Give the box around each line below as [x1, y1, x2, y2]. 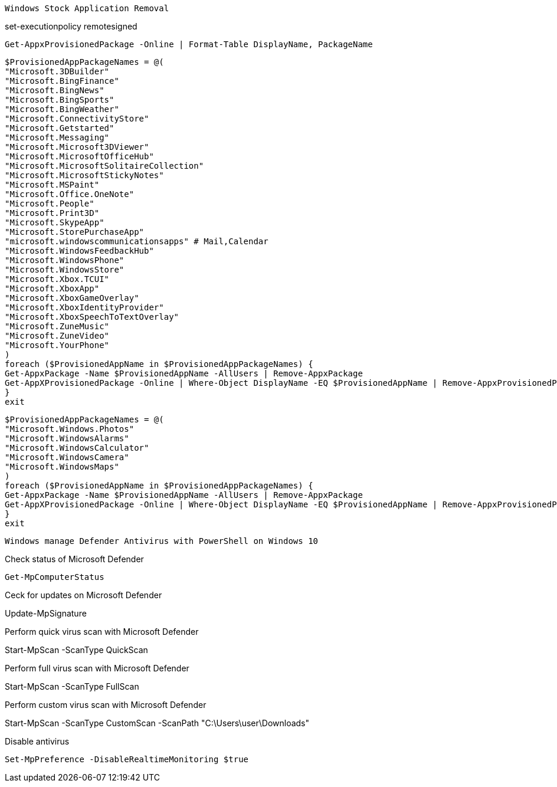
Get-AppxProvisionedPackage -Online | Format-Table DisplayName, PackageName [5, 40, 373, 49]
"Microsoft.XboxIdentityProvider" [5, 303, 164, 312]
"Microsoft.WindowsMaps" [5, 462, 119, 471]
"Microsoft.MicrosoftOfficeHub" [5, 152, 154, 161]
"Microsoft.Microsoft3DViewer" [5, 142, 149, 152]
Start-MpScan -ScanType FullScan [5, 681, 139, 691]
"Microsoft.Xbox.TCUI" [5, 274, 110, 284]
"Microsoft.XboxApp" [5, 284, 100, 293]
